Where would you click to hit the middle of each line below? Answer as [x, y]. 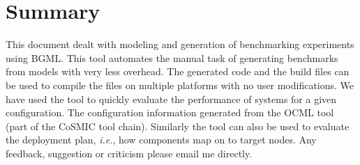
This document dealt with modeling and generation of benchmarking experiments [180, 44]
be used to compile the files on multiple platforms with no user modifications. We [180, 85]
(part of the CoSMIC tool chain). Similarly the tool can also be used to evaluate [178, 126]
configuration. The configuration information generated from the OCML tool [170, 112]
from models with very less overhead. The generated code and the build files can [178, 71]
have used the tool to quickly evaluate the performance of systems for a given [171, 99]
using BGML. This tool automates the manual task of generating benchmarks [172, 57]
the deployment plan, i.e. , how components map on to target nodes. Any [161, 140]
